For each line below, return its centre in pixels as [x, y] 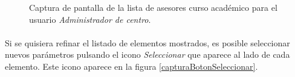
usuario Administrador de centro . [90, 19]
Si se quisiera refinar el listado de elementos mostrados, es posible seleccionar [147, 42]
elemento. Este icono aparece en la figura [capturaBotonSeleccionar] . [131, 66]
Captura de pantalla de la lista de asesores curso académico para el [153, 7]
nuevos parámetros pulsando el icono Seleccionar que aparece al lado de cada [147, 54]
